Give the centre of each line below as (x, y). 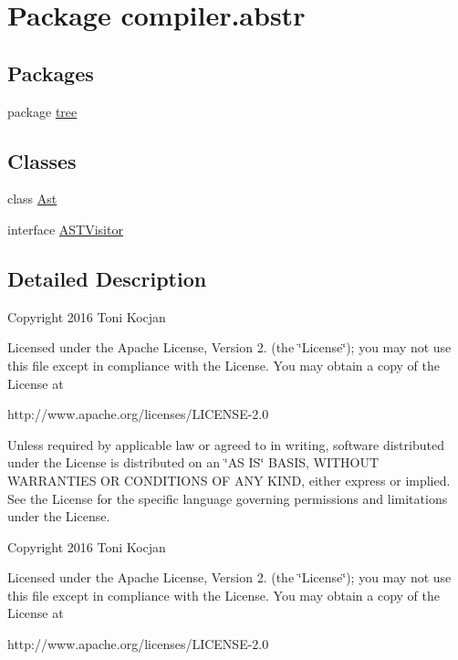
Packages (51, 73)
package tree (42, 111)
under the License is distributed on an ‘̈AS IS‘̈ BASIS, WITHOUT (193, 462)
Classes (42, 160)
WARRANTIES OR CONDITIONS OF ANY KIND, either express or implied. (229, 480)
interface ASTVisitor (65, 229)
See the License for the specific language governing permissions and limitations (228, 498)
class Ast (32, 199)
